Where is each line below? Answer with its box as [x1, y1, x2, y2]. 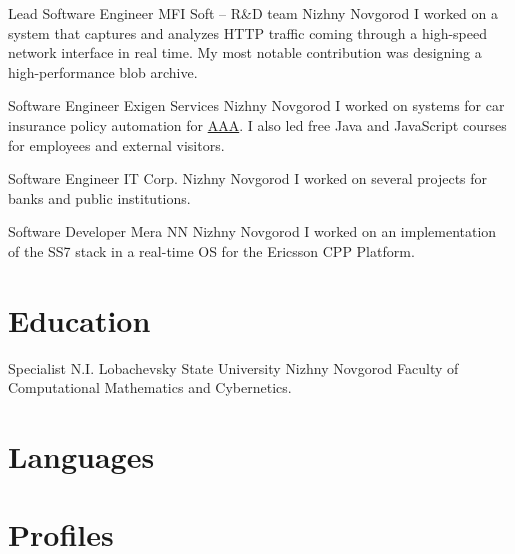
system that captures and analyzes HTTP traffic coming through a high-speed [8, 22, 488, 43]
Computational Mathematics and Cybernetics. [8, 377, 292, 398]
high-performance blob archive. [8, 61, 198, 82]
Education [8, 299, 151, 340]
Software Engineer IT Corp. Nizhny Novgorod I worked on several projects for [8, 168, 488, 189]
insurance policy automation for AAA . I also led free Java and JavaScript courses [8, 114, 507, 135]
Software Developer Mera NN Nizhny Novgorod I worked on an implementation [8, 221, 497, 242]
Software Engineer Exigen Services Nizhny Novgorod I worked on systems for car [8, 95, 505, 116]
